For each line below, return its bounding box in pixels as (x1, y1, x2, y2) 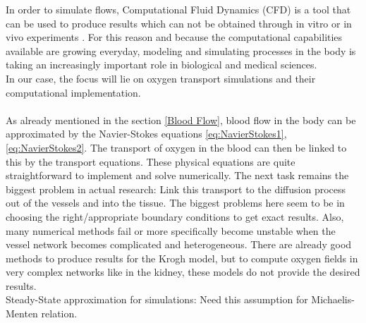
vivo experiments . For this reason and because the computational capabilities (6, 30, 343, 44)
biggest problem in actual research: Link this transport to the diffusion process (6, 181, 346, 196)
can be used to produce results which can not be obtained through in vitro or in (6, 16, 352, 30)
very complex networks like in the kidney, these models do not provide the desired (6, 264, 360, 279)
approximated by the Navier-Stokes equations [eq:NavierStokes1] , (6, 126, 287, 141)
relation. (41, 306, 78, 321)
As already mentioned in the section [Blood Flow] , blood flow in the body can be (6, 112, 356, 127)
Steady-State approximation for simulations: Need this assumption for (6, 292, 308, 307)
